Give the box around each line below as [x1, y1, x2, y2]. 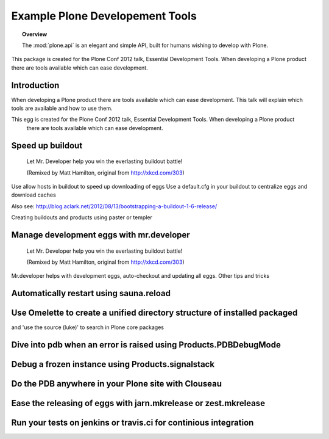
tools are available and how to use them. [11, 104, 113, 112]
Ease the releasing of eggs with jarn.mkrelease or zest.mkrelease [11, 398, 265, 408]
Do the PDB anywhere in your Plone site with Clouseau [11, 379, 222, 389]
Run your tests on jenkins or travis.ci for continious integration [11, 418, 254, 428]
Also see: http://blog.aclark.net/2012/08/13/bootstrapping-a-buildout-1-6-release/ [11, 202, 218, 210]
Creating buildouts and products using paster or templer [11, 214, 152, 221]
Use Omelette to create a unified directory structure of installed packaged [11, 308, 298, 318]
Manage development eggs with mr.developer [11, 230, 190, 240]
